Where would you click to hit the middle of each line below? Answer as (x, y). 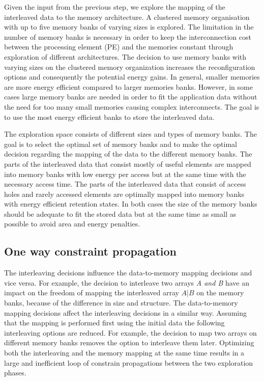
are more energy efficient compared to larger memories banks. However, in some (128, 86)
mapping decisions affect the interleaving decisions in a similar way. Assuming (125, 312)
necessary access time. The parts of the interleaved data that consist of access (125, 184)
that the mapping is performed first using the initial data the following (114, 323)
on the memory (220, 293)
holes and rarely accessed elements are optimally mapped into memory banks (124, 194)
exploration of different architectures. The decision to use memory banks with (125, 56)
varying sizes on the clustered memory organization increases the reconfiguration (130, 67)
